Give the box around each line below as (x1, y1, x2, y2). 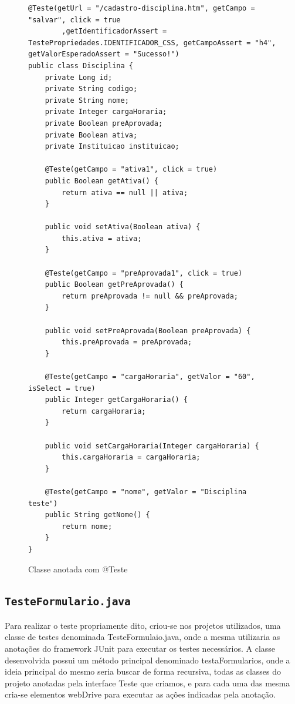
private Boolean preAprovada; (45, 119, 163, 128)
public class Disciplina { (28, 61, 133, 70)
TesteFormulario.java (5, 595, 131, 608)
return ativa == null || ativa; (62, 188, 188, 197)
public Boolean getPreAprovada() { (45, 280, 184, 289)
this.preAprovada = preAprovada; (62, 338, 192, 347)
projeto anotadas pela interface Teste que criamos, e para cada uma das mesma (5, 676, 290, 689)
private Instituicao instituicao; (45, 142, 179, 151)
